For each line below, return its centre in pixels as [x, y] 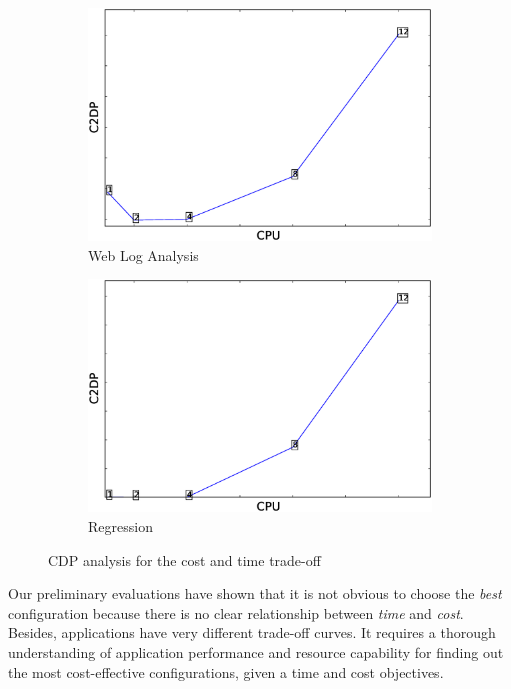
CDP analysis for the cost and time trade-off [184, 559]
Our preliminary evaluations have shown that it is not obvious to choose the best [255, 593]
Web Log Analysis [143, 254]
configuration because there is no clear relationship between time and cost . [236, 612]
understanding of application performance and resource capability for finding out [256, 652]
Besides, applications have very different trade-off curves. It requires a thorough [252, 632]
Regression [120, 526]
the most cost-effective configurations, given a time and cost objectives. [226, 671]
